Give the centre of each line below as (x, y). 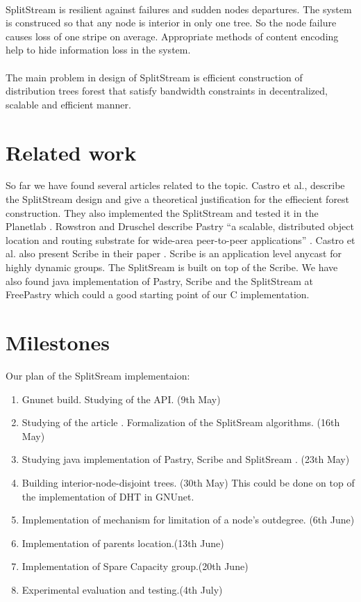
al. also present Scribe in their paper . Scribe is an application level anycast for (174, 253)
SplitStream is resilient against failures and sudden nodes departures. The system (179, 9)
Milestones (58, 342)
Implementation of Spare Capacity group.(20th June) (135, 566)
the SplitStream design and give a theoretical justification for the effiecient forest (178, 199)
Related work (71, 152)
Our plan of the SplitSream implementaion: (98, 375)
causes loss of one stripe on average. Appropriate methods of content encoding (172, 36)
